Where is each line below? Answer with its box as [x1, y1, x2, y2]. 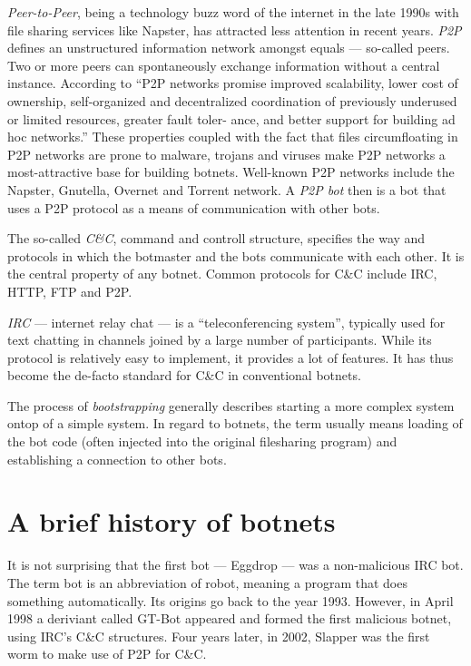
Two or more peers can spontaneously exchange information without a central [7, 55, 440, 74]
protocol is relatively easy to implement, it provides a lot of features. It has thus [7, 348, 454, 367]
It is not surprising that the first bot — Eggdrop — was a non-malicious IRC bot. [7, 555, 464, 574]
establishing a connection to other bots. [7, 449, 227, 468]
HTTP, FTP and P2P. [7, 281, 132, 300]
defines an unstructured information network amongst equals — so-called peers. [7, 38, 450, 57]
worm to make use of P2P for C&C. [7, 644, 207, 663]
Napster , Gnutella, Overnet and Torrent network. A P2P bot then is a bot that [7, 180, 446, 199]
